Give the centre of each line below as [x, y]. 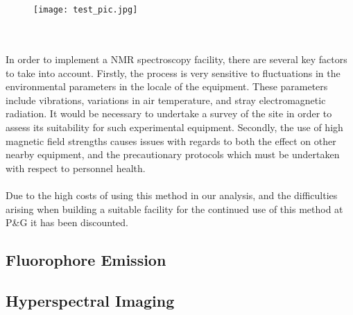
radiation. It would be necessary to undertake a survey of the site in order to [169, 113]
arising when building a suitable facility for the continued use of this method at [174, 208]
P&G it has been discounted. [67, 222]
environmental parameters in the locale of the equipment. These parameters [167, 86]
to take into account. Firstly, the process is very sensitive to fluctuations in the [173, 73]
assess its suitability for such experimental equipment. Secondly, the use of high [174, 127]
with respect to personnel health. [76, 168]
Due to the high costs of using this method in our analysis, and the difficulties [172, 195]
